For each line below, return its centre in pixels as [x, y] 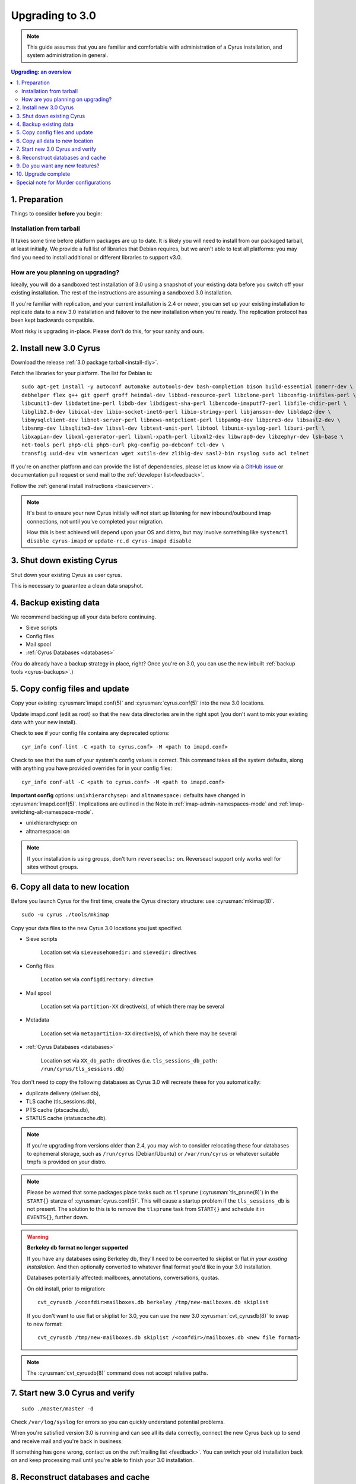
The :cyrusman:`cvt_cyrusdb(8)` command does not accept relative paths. [117, 1373]
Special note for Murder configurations [64, 182]
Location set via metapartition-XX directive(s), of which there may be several [139, 1033]
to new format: [45, 1324]
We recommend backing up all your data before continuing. [84, 617]
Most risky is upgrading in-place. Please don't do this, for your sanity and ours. [108, 331]
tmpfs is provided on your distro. [67, 1162]
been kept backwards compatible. [53, 320]
